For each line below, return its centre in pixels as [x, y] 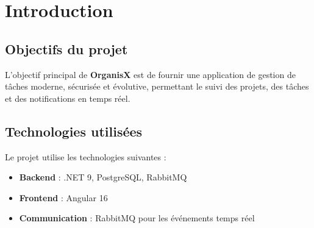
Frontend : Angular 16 [63, 197]
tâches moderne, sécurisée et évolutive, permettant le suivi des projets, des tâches [157, 86]
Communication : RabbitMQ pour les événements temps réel [137, 218]
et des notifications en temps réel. [68, 98]
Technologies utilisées [74, 131]
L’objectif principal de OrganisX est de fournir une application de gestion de [150, 74]
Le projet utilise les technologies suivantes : [86, 156]
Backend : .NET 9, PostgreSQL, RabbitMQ [103, 177]
